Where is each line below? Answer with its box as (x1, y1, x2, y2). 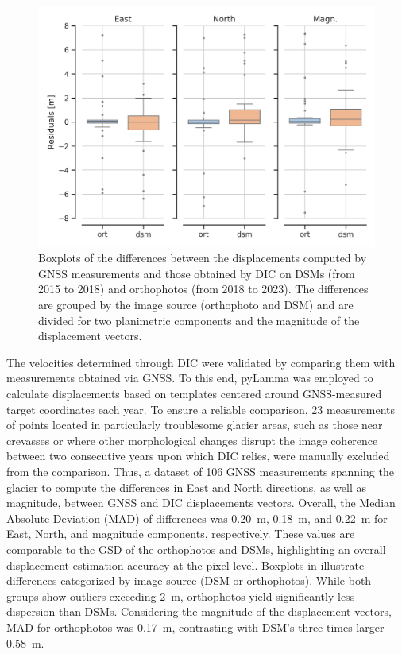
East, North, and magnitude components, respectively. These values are (6, 525, 355, 542)
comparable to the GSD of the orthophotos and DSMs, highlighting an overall (6, 540, 386, 557)
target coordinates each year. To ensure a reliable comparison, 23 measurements (6, 401, 396, 417)
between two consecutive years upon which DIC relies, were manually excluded (6, 447, 390, 464)
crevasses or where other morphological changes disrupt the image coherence (6, 431, 378, 448)
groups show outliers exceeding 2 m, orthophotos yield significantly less (6, 587, 355, 604)
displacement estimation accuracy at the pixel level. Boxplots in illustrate (6, 556, 365, 573)
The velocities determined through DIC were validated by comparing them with (6, 354, 396, 370)
